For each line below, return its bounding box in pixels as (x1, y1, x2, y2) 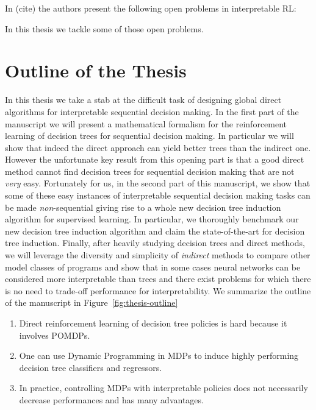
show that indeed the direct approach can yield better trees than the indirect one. (5, 141, 311, 154)
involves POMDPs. (19, 328, 90, 341)
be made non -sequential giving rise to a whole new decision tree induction (5, 200, 281, 213)
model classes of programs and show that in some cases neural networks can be (5, 260, 301, 273)
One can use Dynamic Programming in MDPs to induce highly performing (19, 349, 299, 362)
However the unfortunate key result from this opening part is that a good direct (5, 153, 304, 166)
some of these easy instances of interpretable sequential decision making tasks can (5, 189, 311, 202)
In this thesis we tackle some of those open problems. (5, 22, 204, 35)
